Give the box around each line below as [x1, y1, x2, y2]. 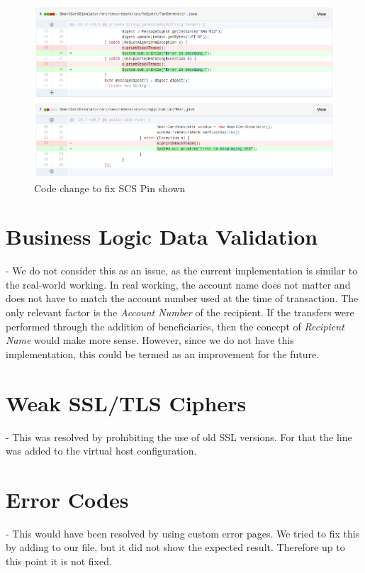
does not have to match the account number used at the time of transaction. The [6, 291, 359, 306]
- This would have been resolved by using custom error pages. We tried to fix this [6, 525, 360, 540]
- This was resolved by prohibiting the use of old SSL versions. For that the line [6, 429, 352, 444]
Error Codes [6, 484, 129, 513]
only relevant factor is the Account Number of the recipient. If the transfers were [6, 305, 354, 320]
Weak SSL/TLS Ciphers [6, 388, 247, 417]
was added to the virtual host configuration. [6, 443, 197, 458]
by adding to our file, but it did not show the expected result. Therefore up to [6, 540, 345, 555]
